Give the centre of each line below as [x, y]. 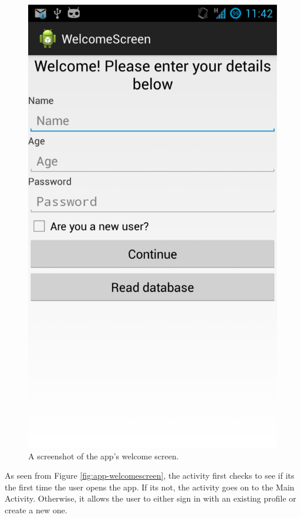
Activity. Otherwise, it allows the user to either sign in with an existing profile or [150, 498]
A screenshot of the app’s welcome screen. [104, 456]
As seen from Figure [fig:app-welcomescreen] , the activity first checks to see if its [150, 475]
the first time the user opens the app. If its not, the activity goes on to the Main [150, 487]
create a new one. [36, 510]
